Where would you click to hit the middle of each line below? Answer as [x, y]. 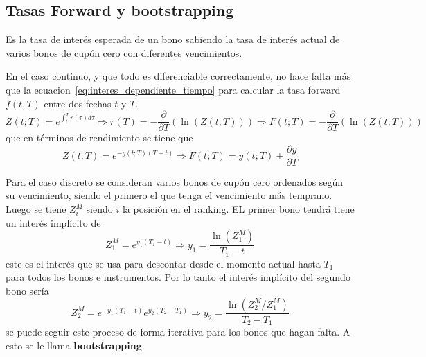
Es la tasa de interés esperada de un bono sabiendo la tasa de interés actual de [173, 39]
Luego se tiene [36, 209]
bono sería [27, 290]
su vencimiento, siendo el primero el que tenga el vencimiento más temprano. [169, 195]
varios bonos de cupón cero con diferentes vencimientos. [124, 52]
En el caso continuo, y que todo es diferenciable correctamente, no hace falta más [178, 76]
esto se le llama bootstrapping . [75, 345]
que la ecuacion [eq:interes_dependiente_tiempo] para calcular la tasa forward [173, 89]
